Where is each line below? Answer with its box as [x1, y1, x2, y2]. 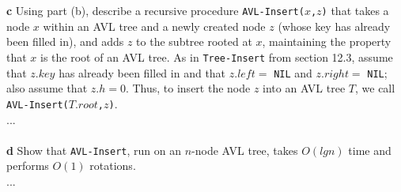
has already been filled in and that [59, 64, 226, 81]
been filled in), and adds [6, 33, 124, 50]
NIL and [274, 64, 312, 81]
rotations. [89, 157, 136, 174]
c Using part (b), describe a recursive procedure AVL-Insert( [6, 2, 305, 19]
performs [6, 157, 49, 174]
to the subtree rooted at [136, 33, 252, 50]
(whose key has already [278, 17, 391, 34]
